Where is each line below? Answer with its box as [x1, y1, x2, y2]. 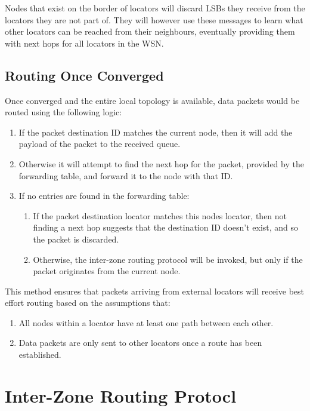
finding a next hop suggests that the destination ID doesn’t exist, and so [33, 221, 299, 234]
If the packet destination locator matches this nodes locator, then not [33, 209, 287, 222]
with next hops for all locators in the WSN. [5, 36, 164, 49]
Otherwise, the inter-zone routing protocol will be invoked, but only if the [33, 253, 303, 265]
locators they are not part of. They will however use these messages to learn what [5, 13, 303, 26]
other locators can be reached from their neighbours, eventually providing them [5, 25, 295, 38]
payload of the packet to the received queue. [18, 137, 181, 150]
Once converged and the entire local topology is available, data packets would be [5, 94, 300, 106]
